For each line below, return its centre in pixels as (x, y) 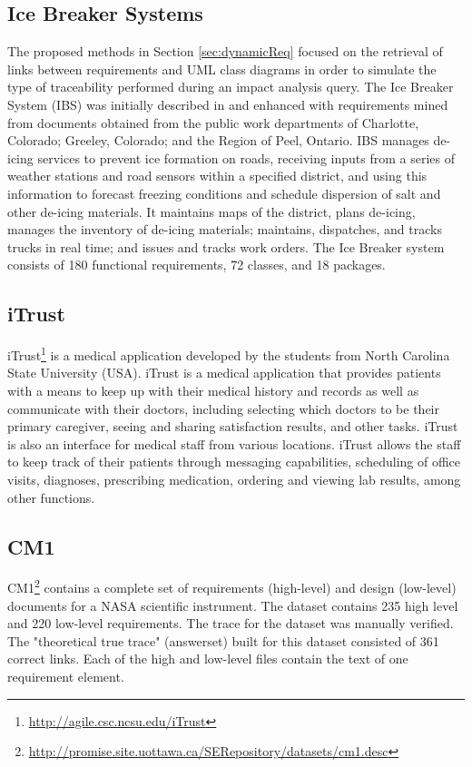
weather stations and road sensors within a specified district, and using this (217, 176)
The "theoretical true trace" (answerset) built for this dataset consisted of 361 (223, 640)
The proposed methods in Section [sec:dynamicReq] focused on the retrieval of (225, 51)
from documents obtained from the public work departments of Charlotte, (213, 122)
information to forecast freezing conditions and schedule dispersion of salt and (224, 193)
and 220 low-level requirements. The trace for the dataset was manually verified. (231, 623)
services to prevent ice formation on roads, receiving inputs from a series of (246, 157)
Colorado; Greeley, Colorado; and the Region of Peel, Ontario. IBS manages (218, 140)
